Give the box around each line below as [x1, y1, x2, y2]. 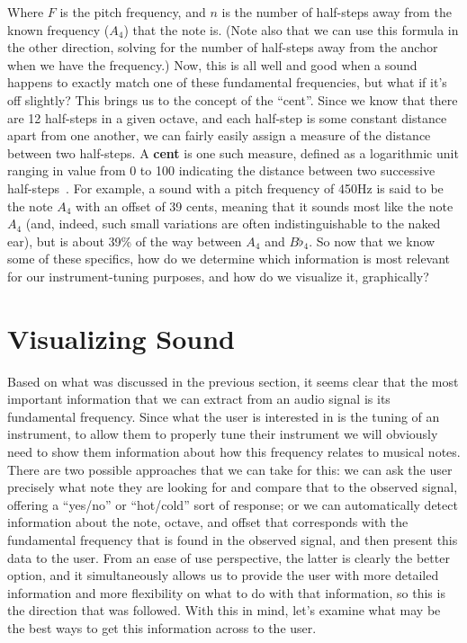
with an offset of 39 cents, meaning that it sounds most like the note [76, 196, 454, 215]
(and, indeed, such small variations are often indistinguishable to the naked [25, 214, 441, 233]
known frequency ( [7, 20, 110, 39]
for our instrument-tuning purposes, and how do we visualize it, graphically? [7, 266, 429, 285]
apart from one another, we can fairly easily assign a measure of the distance [7, 126, 431, 145]
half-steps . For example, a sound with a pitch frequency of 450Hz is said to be [7, 178, 444, 197]
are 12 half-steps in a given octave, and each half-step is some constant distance [7, 108, 447, 127]
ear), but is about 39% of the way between [7, 231, 242, 250]
